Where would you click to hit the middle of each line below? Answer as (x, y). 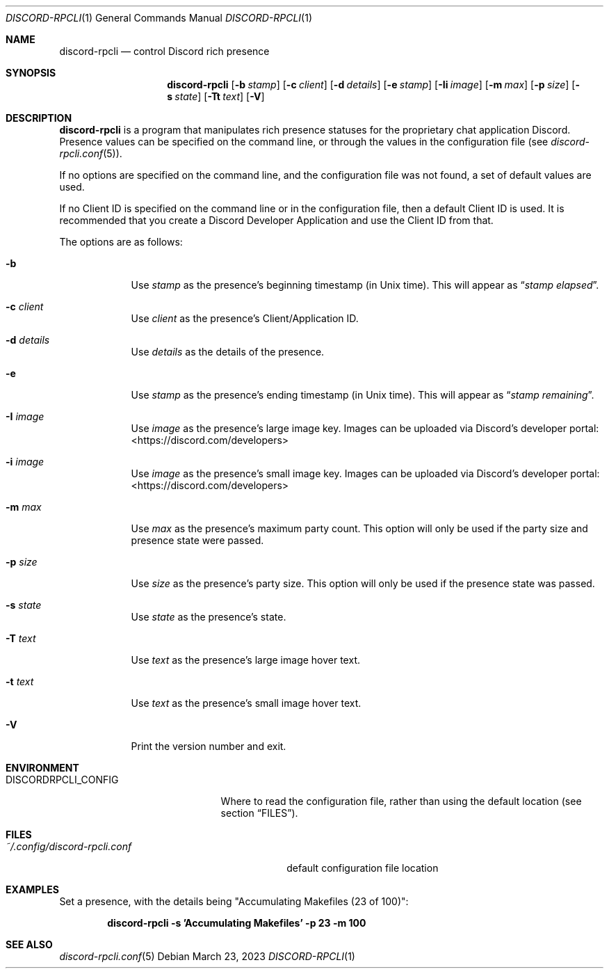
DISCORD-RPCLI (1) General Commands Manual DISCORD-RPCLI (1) (159, 18)
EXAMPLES (32, 889)
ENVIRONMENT (42, 768)
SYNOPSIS (31, 73)
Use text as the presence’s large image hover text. (245, 660)
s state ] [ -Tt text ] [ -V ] (216, 96)
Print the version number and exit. (209, 746)
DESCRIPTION (39, 118)
